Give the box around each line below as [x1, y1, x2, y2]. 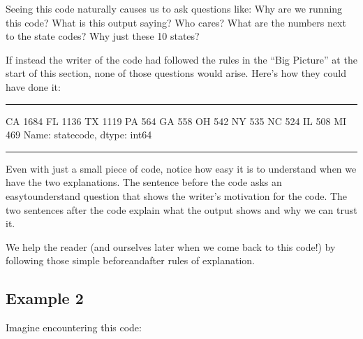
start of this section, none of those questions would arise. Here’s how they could [6, 66, 346, 80]
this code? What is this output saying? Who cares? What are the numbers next [6, 15, 346, 29]
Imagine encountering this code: [6, 320, 142, 335]
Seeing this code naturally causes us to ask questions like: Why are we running [6, 1, 343, 15]
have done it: [6, 79, 61, 94]
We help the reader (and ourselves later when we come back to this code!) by [6, 239, 336, 254]
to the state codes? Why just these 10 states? [6, 29, 200, 43]
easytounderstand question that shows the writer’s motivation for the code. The [6, 188, 348, 203]
